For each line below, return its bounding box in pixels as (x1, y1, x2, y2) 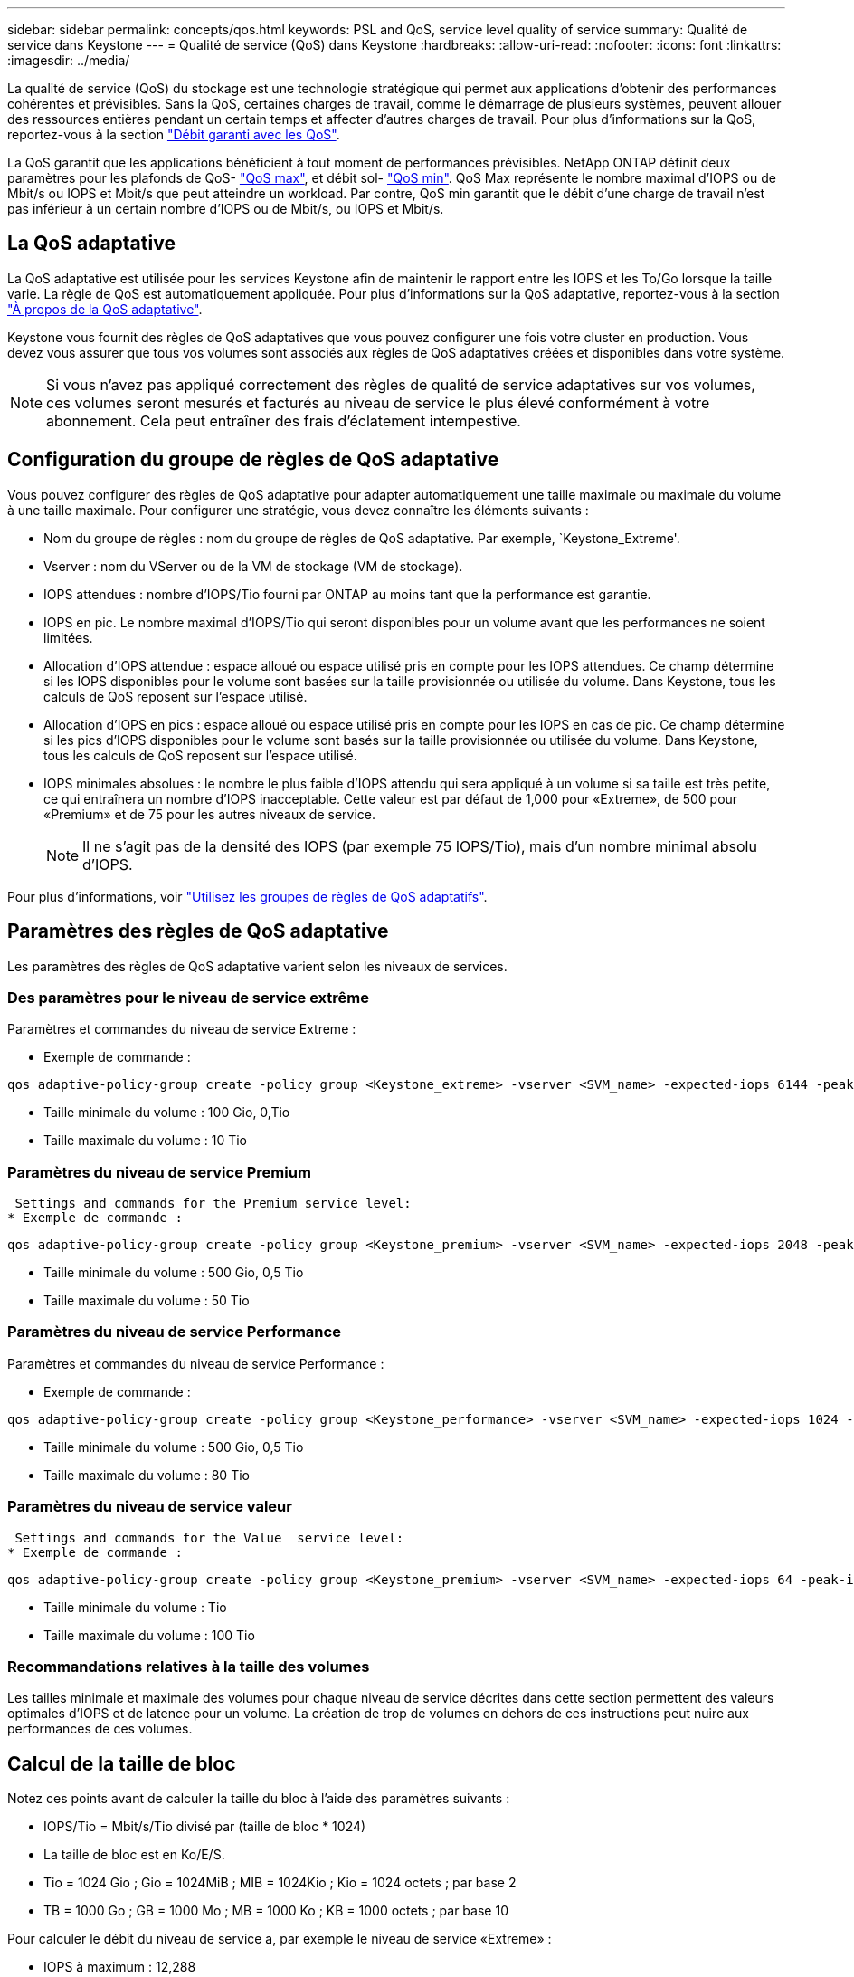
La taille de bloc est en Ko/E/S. (43, 1847, 225, 1863)
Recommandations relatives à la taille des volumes (7, 1657, 370, 1676)
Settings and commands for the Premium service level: (14, 1196, 412, 1211)
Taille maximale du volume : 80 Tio (43, 1466, 250, 1483)
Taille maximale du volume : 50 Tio (43, 1293, 250, 1309)
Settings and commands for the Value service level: (14, 1530, 404, 1545)
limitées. (43, 629, 93, 645)
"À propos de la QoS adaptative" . (7, 301, 203, 317)
